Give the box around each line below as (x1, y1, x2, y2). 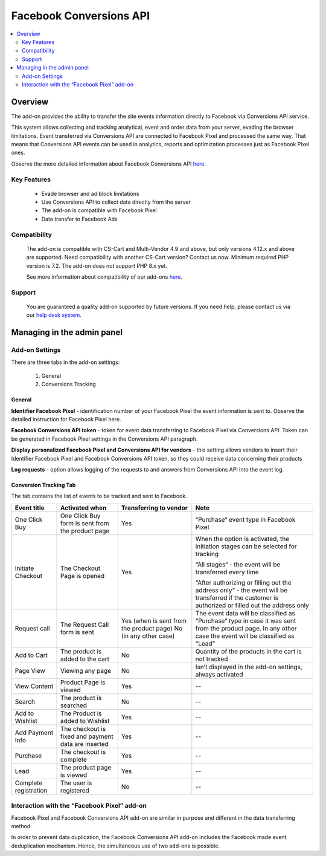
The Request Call (60, 620, 109, 629)
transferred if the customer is (195, 593, 279, 601)
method (11, 822, 31, 829)
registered (60, 786, 90, 794)
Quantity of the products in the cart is (195, 647, 302, 655)
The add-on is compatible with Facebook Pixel (41, 207, 157, 214)
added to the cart (60, 655, 110, 663)
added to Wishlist (60, 716, 110, 725)
